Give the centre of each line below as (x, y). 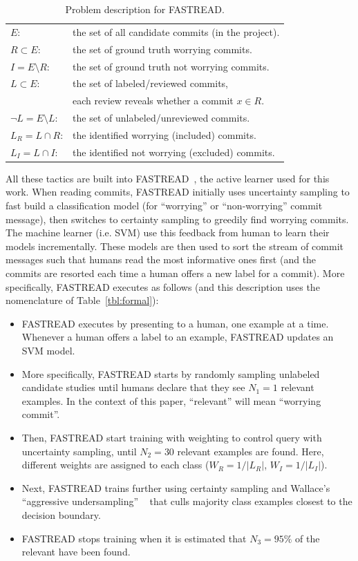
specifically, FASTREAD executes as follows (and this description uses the (163, 286)
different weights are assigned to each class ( (115, 465)
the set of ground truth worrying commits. (162, 49)
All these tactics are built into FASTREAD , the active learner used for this (168, 178)
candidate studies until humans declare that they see (133, 387)
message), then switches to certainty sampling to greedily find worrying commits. (177, 219)
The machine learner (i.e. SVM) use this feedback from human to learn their (168, 232)
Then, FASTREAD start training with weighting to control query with (172, 437)
